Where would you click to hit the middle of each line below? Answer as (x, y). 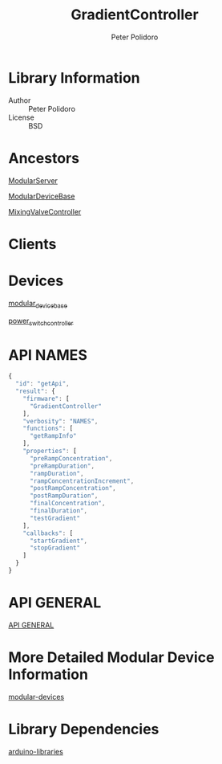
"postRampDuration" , (64, 496)
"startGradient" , (59, 541)
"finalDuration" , (59, 511)
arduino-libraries (36, 751)
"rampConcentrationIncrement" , (82, 481)
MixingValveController (45, 211)
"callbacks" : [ (48, 533)
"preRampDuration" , (62, 466)
